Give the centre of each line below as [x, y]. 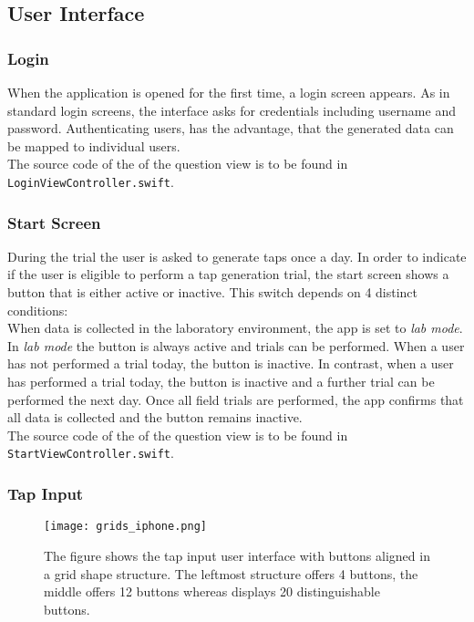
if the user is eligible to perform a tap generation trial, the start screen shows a [228, 274]
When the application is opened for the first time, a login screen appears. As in [229, 92]
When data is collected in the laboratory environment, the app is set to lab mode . [235, 328]
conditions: [38, 310]
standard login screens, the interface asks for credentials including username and [232, 110]
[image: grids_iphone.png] [125, 527]
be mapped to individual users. [94, 145]
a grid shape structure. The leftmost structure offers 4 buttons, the [231, 573]
